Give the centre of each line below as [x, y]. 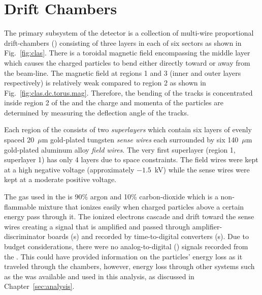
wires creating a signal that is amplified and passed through [97, 226]
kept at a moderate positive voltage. [60, 179]
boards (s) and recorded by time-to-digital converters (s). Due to [148, 236]
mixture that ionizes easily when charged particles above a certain [141, 206]
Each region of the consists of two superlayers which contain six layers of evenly [128, 129]
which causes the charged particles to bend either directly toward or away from [127, 62]
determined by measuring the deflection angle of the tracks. [96, 112]
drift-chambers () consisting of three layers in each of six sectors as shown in [123, 42]
